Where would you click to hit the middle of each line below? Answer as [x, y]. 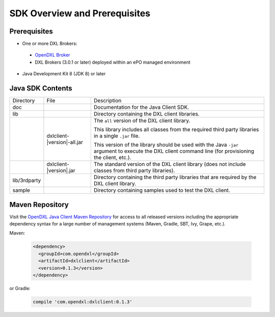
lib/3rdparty [27, 181]
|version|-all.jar [65, 142]
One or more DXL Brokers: [50, 44]
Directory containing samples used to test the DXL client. [162, 190]
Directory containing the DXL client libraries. [146, 114]
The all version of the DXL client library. [142, 121]
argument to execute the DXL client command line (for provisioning [174, 151]
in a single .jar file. [117, 136]
